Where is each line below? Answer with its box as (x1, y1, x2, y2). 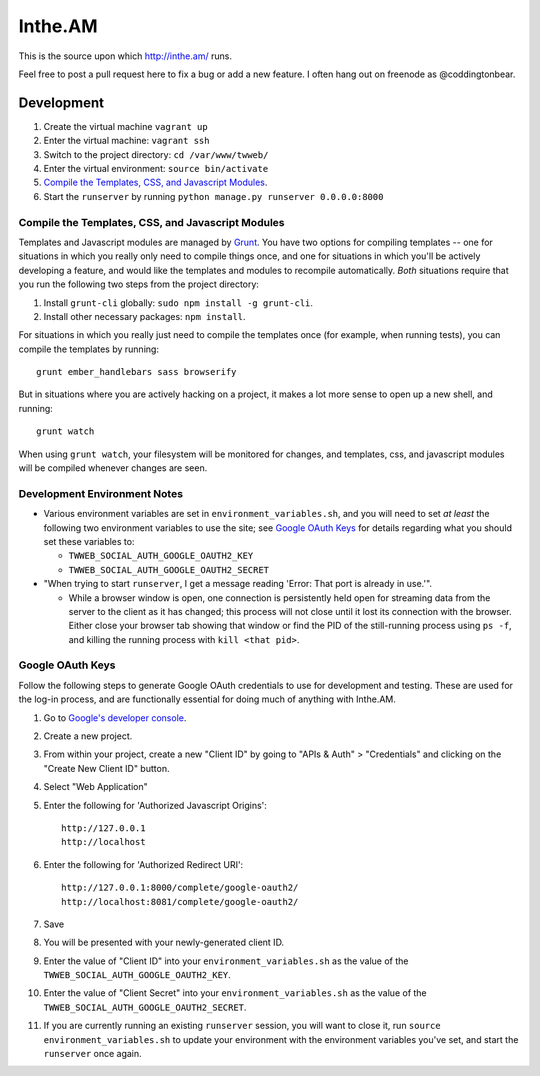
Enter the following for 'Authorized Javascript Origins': (43, 799, 267, 811)
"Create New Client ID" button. (43, 762, 170, 774)
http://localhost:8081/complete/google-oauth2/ (61, 896, 299, 907)
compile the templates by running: (18, 343, 160, 355)
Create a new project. (43, 730, 133, 742)
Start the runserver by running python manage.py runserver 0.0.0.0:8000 (43, 190, 384, 202)
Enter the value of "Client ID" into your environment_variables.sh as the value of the (43, 955, 409, 967)
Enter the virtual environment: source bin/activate (43, 163, 269, 175)
